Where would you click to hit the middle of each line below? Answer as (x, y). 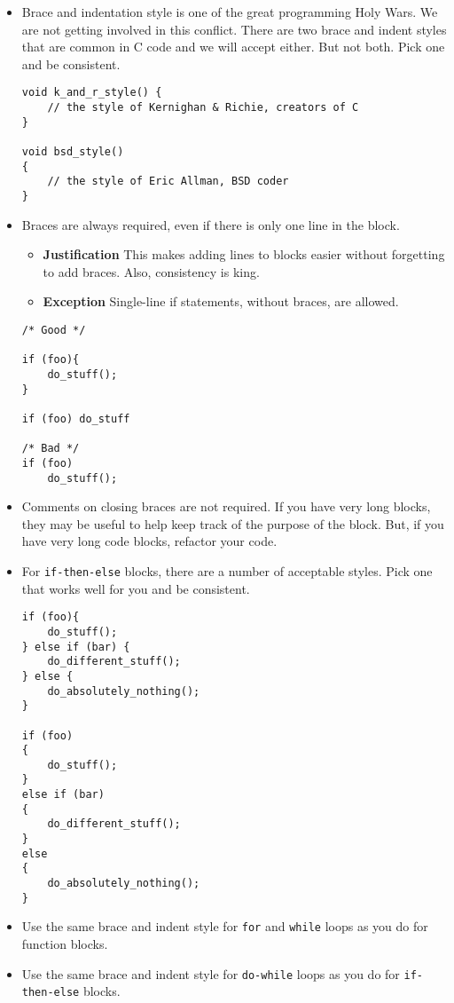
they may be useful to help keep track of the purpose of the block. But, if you (233, 523)
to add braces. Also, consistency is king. (151, 271)
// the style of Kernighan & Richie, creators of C (203, 108)
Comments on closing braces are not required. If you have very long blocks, (226, 506)
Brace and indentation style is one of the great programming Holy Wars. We (230, 12)
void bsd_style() (73, 152)
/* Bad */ (51, 449)
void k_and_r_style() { (92, 93)
